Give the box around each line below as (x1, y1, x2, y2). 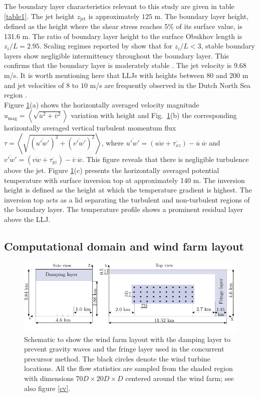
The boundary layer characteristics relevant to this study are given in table (4, 1, 234, 11)
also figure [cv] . (24, 382, 71, 393)
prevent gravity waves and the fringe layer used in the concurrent (24, 343, 224, 354)
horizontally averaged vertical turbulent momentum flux (4, 122, 176, 133)
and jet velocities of (4, 79, 64, 90)
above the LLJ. (4, 213, 51, 224)
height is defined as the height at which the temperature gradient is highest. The (4, 184, 252, 195)
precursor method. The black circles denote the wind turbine (24, 353, 210, 363)
